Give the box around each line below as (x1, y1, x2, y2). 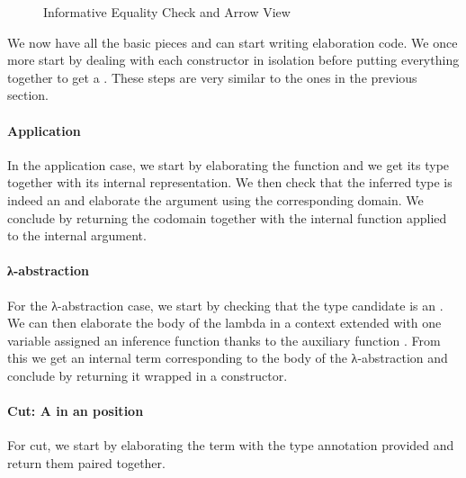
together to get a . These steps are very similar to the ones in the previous (7, 68, 417, 86)
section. (7, 86, 49, 104)
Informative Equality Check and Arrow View (43, 3, 291, 21)
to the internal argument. (7, 226, 147, 245)
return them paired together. (7, 453, 166, 472)
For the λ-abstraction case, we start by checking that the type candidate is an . (7, 295, 444, 314)
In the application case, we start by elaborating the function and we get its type (7, 155, 450, 174)
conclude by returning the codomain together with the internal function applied (7, 208, 447, 227)
